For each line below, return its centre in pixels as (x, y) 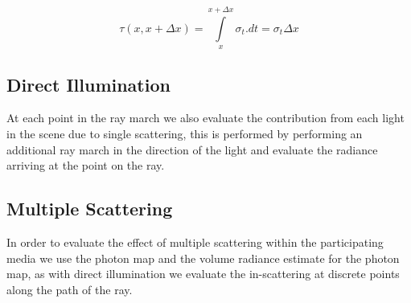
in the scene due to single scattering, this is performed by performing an (185, 133)
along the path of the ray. (70, 289)
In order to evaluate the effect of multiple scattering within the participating (195, 242)
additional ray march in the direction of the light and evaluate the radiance (192, 149)
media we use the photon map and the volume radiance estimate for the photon (203, 258)
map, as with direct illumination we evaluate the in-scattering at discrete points (203, 274)
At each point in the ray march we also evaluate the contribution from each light (205, 118)
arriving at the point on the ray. (86, 165)
